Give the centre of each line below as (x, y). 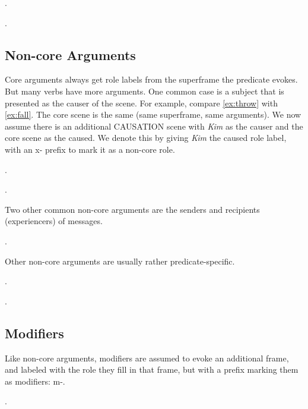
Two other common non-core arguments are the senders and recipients (132, 209)
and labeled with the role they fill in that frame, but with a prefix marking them (152, 369)
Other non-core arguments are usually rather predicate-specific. (120, 261)
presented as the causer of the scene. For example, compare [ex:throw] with (141, 103)
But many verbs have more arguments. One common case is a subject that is (145, 91)
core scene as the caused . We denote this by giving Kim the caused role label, (146, 138)
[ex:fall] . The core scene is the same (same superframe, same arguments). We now (153, 114)
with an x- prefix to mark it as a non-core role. (90, 149)
